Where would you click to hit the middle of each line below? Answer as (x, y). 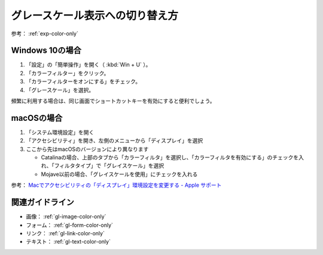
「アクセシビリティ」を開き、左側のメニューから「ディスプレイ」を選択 (115, 141)
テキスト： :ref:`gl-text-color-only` (68, 242)
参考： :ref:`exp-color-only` (45, 34)
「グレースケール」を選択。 (60, 90)
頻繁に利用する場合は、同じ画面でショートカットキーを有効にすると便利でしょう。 (113, 101)
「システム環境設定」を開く (60, 132)
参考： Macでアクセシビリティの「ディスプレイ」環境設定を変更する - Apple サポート (116, 185)
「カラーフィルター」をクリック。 (68, 73)
